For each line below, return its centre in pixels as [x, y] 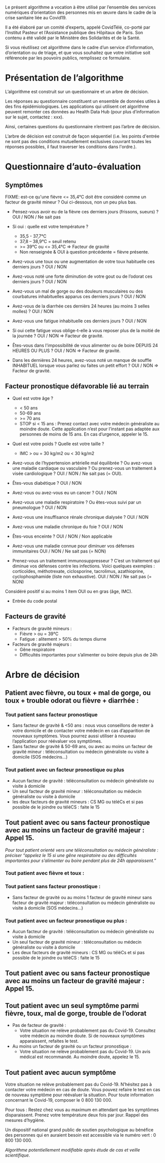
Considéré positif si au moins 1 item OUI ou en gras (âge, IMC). [69, 591]
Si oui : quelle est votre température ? [50, 226]
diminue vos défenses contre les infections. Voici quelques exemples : [83, 566]
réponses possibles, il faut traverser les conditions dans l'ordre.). [71, 147]
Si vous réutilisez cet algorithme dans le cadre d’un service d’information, [80, 47]
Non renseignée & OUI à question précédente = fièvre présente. [84, 252]
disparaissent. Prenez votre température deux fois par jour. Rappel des [77, 1115]
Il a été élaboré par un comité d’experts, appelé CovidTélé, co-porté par [78, 27]
